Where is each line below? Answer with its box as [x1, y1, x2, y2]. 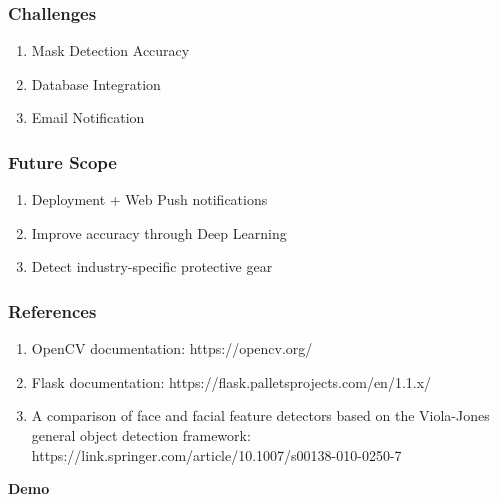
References [8, 298, 97, 323]
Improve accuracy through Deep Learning [31, 222, 287, 243]
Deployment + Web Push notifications [31, 189, 268, 210]
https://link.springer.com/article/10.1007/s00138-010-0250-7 [31, 444, 402, 465]
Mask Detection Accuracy [31, 40, 190, 61]
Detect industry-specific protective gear [31, 256, 273, 277]
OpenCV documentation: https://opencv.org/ [31, 338, 313, 359]
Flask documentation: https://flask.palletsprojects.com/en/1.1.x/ [31, 371, 432, 392]
